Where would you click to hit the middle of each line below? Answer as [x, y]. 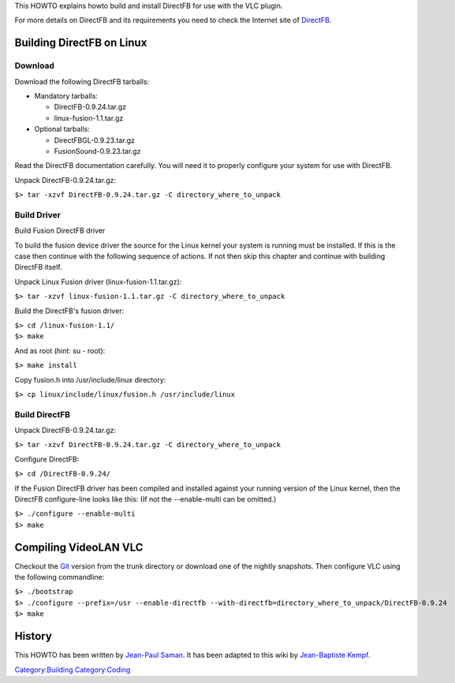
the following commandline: [60, 577]
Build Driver [37, 215]
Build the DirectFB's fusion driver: [69, 311]
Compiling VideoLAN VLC [79, 547]
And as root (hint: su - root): [60, 350]
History [34, 636]
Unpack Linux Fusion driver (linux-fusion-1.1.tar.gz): [98, 282]
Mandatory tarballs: [66, 95]
